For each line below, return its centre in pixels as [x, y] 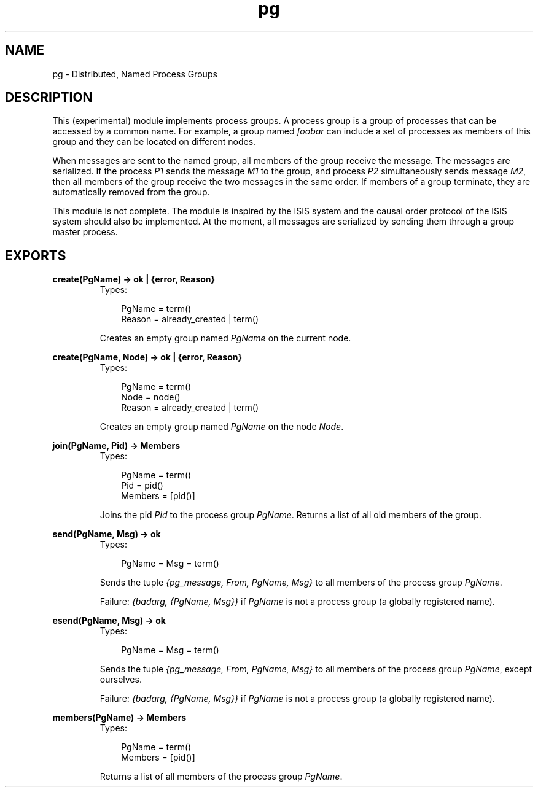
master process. [85, 232]
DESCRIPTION [49, 98]
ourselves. [121, 680]
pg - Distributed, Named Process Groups [135, 74]
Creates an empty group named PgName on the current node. [225, 338]
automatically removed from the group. [131, 192]
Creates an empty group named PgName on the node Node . [222, 427]
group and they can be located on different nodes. [154, 142]
